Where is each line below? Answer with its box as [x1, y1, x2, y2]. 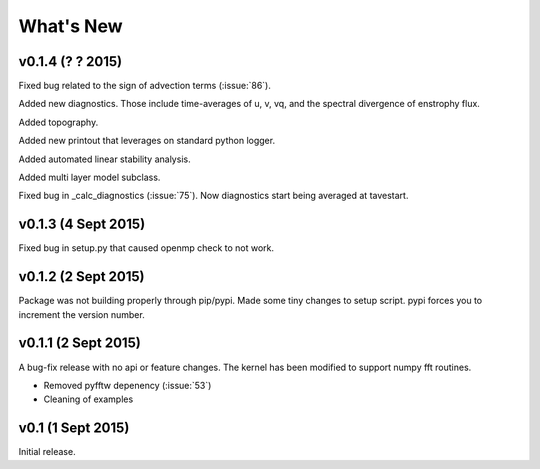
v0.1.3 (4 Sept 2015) [18, 216, 146, 233]
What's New [18, 15, 124, 37]
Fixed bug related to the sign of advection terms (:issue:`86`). [18, 80, 272, 92]
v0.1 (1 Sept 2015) [18, 420, 130, 437]
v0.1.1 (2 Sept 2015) [18, 335, 142, 352]
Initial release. [18, 446, 76, 458]
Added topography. [18, 116, 99, 128]
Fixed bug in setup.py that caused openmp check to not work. [18, 242, 275, 254]
